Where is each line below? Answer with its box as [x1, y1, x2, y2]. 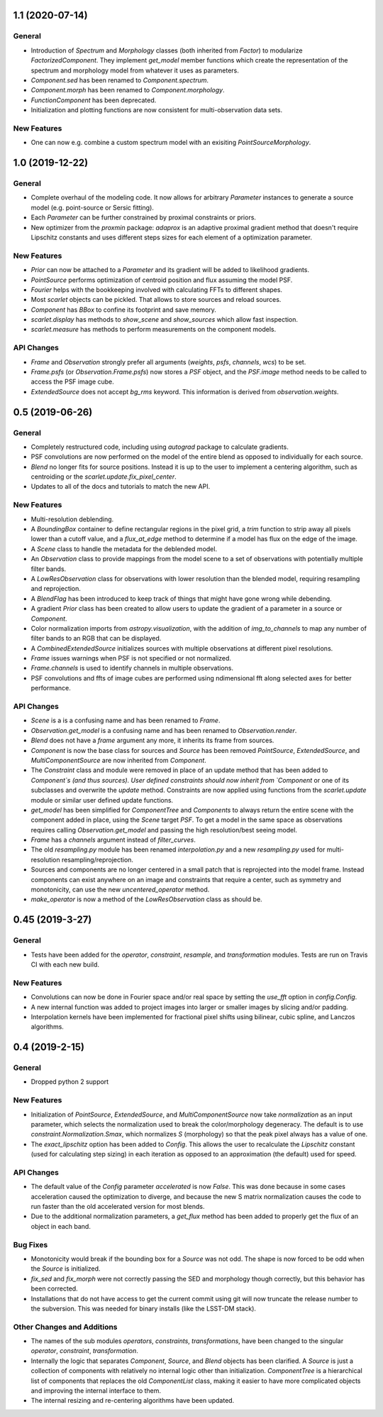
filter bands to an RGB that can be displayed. [30, 634, 162, 643]
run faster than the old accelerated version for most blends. [30, 1202, 205, 1211]
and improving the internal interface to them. [30, 1386, 162, 1395]
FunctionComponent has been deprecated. [30, 96, 157, 104]
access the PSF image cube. [30, 377, 115, 386]
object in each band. [30, 1222, 91, 1230]
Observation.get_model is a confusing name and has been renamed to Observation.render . [30, 726, 297, 734]
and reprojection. [30, 585, 82, 593]
